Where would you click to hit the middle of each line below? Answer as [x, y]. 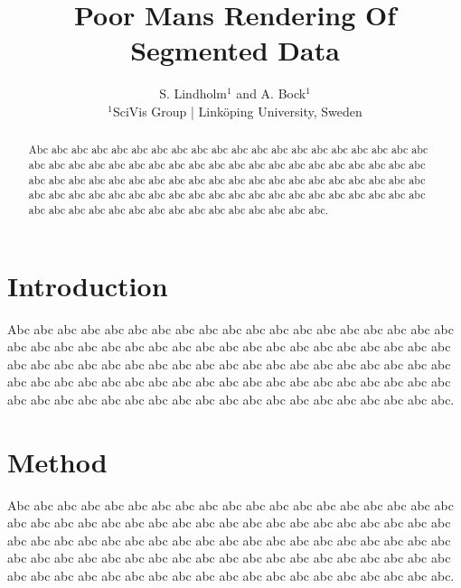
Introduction [88, 285]
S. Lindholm [193, 93]
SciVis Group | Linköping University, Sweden [237, 111]
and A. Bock [271, 93]
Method [57, 461]
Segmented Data [235, 50]
